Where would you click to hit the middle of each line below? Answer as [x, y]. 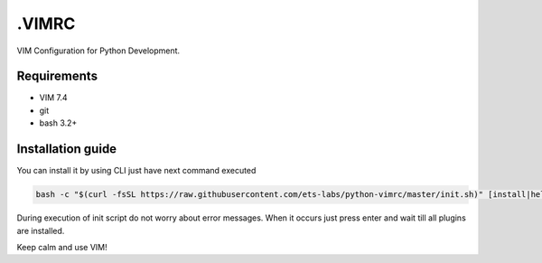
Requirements [57, 76]
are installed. [41, 230]
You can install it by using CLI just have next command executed [136, 171]
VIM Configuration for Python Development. [98, 51]
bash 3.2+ [58, 123]
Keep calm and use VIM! [62, 247]
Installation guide [67, 149]
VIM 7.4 [53, 98]
